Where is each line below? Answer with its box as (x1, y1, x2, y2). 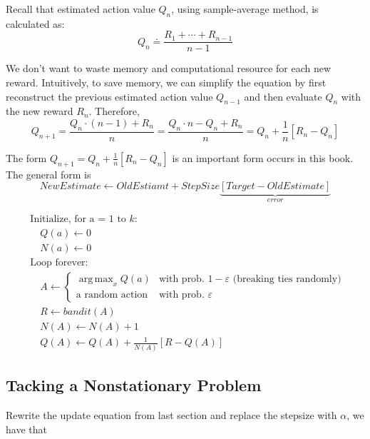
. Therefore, (88, 104, 140, 118)
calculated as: (6, 16, 65, 31)
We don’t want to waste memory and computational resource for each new (6, 61, 332, 76)
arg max (78, 274, 113, 285)
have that (6, 421, 47, 436)
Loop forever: (30, 257, 88, 268)
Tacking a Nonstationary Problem (6, 374, 262, 396)
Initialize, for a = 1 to (30, 213, 126, 224)
